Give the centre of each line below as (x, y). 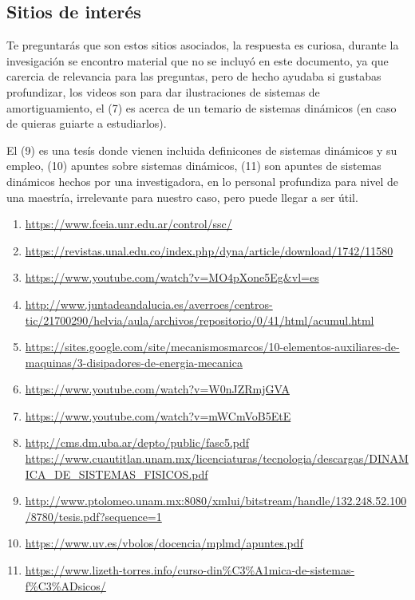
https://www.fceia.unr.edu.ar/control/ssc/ (128, 224)
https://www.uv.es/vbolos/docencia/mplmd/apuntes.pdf (164, 543)
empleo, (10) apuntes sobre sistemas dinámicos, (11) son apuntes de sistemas (194, 166)
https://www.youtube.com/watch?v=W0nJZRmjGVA (157, 389)
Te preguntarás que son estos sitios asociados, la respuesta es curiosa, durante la (203, 45)
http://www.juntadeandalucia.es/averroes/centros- (149, 304)
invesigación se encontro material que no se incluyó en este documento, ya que (198, 60)
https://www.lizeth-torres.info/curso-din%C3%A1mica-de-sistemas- (190, 570)
